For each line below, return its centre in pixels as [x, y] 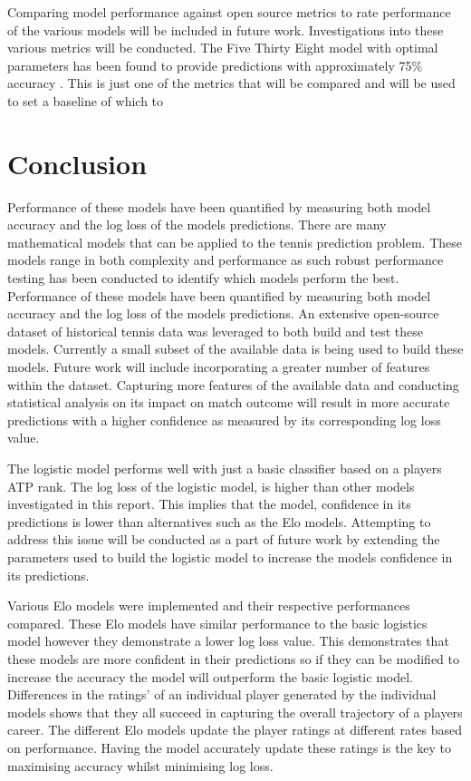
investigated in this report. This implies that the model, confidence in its [209, 504]
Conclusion [77, 163]
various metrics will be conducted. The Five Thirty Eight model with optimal [223, 48]
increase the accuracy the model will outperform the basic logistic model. [210, 676]
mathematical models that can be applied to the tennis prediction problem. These [235, 242]
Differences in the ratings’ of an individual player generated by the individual [222, 694]
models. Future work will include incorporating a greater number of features [219, 367]
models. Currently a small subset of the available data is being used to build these [235, 349]
